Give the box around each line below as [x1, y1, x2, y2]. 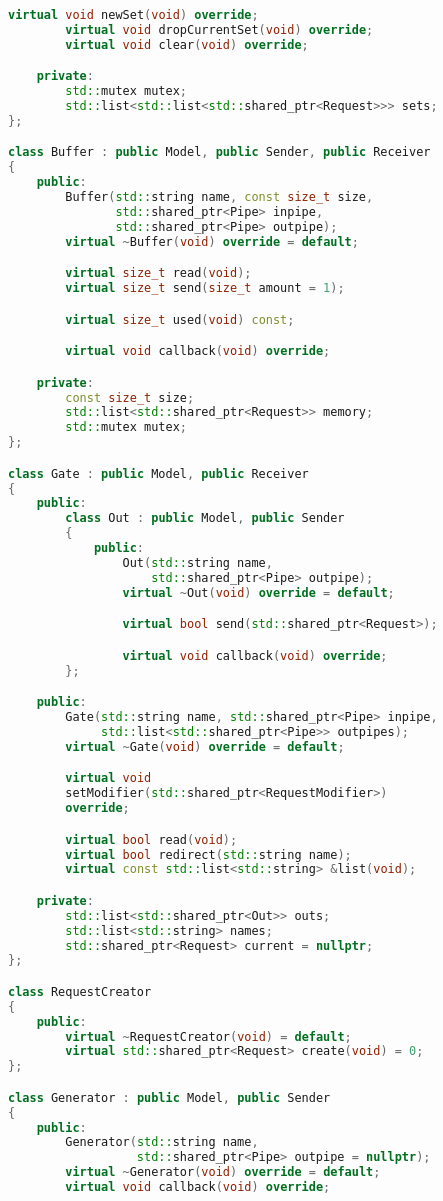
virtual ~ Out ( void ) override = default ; [122, 585, 395, 600]
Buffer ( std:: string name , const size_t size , [65, 190, 374, 205]
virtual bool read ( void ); [65, 832, 238, 847]
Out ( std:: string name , [122, 555, 273, 570]
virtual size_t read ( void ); [65, 266, 252, 281]
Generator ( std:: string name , [65, 1135, 259, 1150]
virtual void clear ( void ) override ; [65, 37, 309, 52]
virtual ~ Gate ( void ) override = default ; [65, 739, 345, 754]
